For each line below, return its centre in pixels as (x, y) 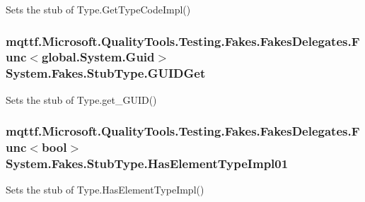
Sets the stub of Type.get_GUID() (81, 99)
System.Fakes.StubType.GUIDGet (106, 73)
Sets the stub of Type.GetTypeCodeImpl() (98, 9)
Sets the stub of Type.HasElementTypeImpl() (105, 190)
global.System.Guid (98, 57)
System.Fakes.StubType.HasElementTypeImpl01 (147, 164)
